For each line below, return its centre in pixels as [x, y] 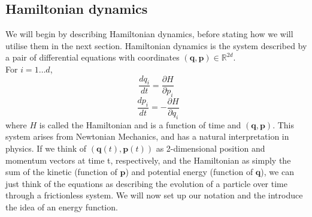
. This [284, 124]
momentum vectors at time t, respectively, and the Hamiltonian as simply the [148, 160]
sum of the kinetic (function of [61, 172]
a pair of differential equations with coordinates [93, 57]
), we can [277, 172]
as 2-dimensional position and [210, 148]
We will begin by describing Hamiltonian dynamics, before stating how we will [149, 34]
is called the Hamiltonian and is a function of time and [140, 124]
